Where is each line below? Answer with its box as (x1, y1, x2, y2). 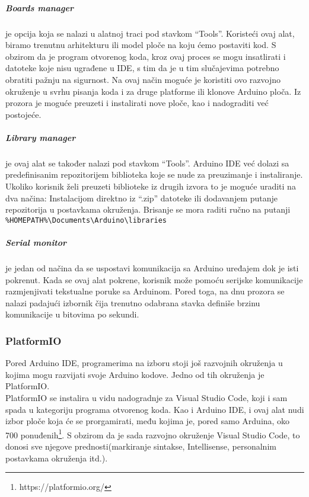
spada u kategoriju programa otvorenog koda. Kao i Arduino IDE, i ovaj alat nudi (5, 403, 304, 415)
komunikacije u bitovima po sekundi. (5, 308, 139, 320)
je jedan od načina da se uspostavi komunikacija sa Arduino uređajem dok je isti (5, 262, 299, 274)
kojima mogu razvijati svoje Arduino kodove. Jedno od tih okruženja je (5, 368, 265, 380)
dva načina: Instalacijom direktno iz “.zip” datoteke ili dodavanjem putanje (5, 191, 278, 204)
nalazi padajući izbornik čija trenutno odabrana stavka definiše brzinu (5, 296, 260, 309)
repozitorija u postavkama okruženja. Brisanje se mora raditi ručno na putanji (5, 203, 291, 216)
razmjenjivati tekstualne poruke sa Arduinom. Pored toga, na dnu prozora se (5, 285, 285, 297)
